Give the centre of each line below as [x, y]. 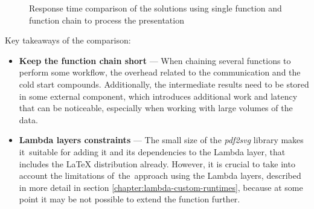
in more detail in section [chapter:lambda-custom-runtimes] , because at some [161, 187]
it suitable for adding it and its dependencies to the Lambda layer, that [152, 151]
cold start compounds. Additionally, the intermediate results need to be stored [164, 84]
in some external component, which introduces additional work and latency [158, 96]
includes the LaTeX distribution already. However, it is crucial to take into [157, 163]
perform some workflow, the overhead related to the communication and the [160, 72]
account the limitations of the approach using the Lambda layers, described [160, 175]
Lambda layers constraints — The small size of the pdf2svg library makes [161, 140]
